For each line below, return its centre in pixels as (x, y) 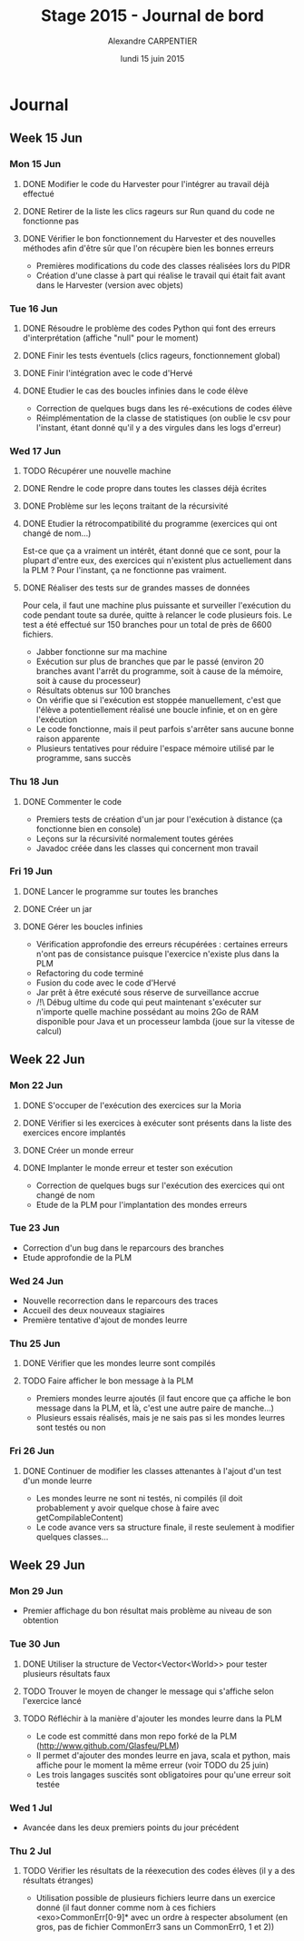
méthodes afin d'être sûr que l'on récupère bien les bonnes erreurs (148, 248)
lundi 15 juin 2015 (152, 58)
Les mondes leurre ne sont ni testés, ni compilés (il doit (139, 1498)
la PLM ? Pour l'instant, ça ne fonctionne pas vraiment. (124, 570)
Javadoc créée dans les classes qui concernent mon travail (147, 848)
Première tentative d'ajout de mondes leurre (105, 1320)
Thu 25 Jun (35, 1343)
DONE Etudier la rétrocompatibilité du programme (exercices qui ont (150, 524)
